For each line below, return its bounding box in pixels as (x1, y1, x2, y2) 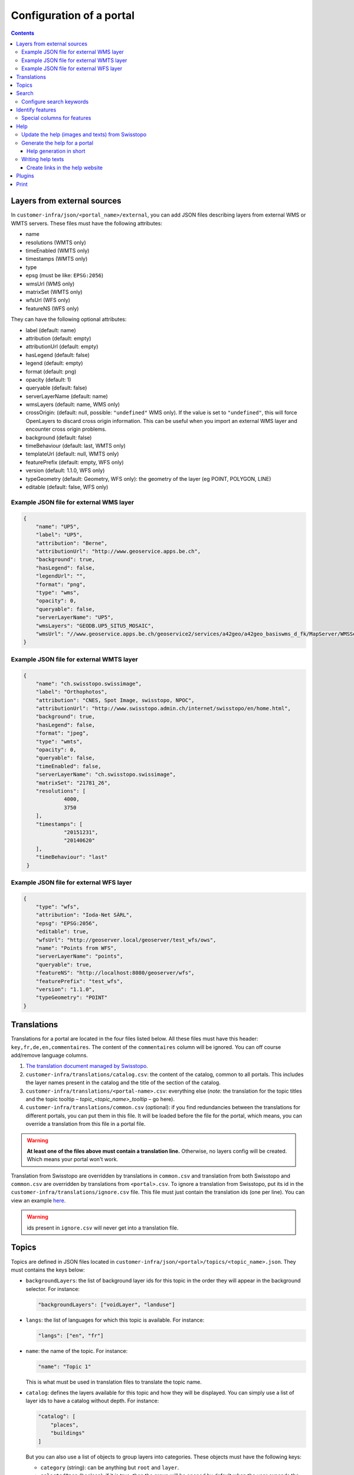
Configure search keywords (21, 98, 88, 105)
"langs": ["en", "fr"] (38, 1332, 104, 1339)
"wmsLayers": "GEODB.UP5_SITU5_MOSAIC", (35, 622, 155, 629)
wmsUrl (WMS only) (25, 280, 75, 287)
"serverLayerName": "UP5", (35, 614, 114, 621)
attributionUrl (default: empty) (25, 343, 99, 350)
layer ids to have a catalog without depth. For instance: (25, 1397, 159, 1404)
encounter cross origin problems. (25, 425, 107, 433)
